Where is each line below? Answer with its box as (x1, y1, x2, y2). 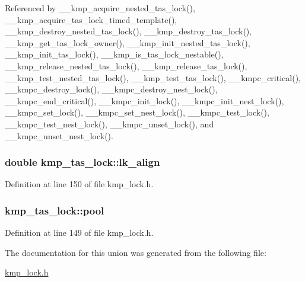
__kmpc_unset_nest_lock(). (5, 129, 113, 142)
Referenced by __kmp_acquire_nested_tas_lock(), (5, 2, 195, 14)
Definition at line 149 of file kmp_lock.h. (5, 226, 154, 239)
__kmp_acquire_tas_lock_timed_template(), (5, 13, 177, 25)
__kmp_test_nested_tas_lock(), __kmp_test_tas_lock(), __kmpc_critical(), (5, 71, 301, 84)
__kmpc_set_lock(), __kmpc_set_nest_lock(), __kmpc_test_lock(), (5, 106, 269, 118)
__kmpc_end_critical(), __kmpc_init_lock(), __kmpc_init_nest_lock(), (5, 94, 284, 107)
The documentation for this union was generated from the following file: (5, 246, 266, 258)
